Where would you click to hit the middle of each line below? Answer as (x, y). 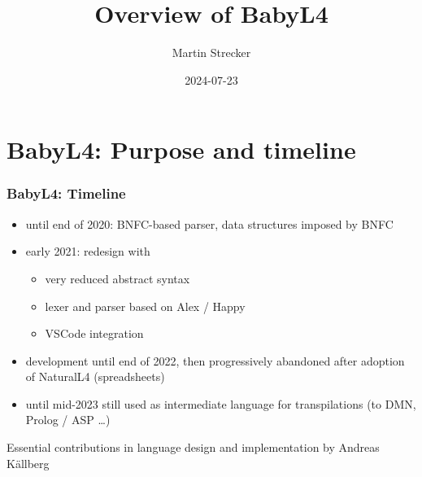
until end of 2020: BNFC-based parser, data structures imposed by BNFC (209, 223)
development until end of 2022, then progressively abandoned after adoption (215, 360)
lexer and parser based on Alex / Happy (145, 306)
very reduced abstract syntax (117, 278)
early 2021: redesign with (88, 251)
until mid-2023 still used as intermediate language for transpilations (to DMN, (221, 403)
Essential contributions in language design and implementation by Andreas (193, 447)
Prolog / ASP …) (68, 420)
